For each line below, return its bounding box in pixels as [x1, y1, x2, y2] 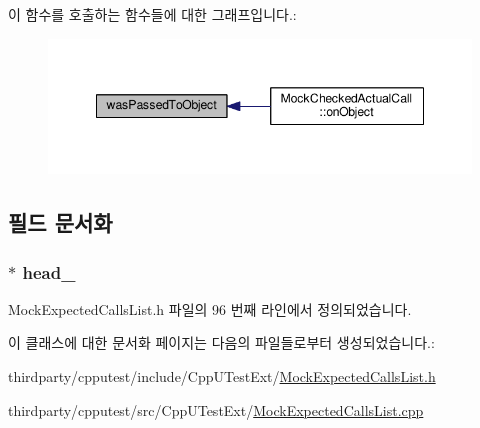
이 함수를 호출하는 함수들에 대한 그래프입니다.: [8, 4, 297, 24]
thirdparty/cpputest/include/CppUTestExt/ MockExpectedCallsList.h [8, 366, 436, 387]
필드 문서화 [8, 207, 113, 238]
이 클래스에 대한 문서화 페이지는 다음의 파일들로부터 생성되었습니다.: [8, 332, 435, 353]
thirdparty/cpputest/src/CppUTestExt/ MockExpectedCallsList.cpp [8, 399, 424, 420]
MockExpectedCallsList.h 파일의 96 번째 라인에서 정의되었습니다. [8, 298, 412, 319]
